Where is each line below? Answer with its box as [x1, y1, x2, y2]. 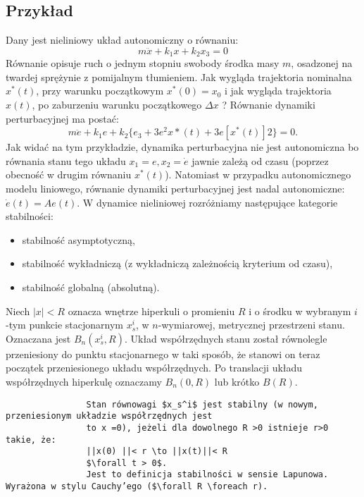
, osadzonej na [291, 56, 353, 70]
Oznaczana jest [6, 331, 71, 345]
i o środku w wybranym [249, 303, 351, 318]
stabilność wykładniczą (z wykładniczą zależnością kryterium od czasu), [22, 256, 333, 271]
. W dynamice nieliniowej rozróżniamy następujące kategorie [77, 195, 338, 209]
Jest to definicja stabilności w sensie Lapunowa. [86, 470, 329, 480]
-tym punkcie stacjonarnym [6, 317, 123, 332]
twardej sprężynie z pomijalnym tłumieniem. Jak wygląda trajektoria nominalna [6, 69, 352, 84]
